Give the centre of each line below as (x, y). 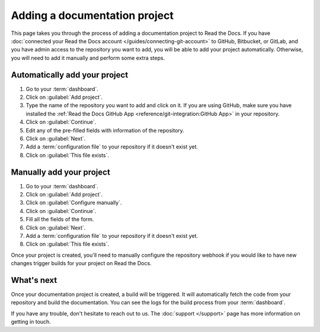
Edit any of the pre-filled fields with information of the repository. (105, 130)
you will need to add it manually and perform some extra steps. (88, 58)
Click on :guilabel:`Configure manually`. (74, 203)
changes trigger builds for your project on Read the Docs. (81, 263)
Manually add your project (61, 172)
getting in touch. (31, 322)
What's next (34, 280)
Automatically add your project (70, 75)
